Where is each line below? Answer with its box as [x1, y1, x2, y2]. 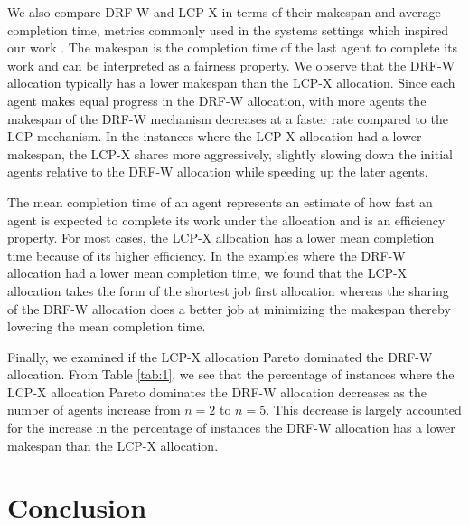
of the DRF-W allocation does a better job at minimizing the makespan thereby [7, 299, 451, 318]
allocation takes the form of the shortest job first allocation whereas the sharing [7, 281, 449, 300]
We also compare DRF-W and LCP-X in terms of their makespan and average [7, 3, 441, 21]
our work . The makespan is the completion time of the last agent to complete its [7, 38, 458, 57]
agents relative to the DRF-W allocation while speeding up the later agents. [7, 162, 428, 181]
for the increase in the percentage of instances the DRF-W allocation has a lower [7, 418, 455, 437]
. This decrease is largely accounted [266, 400, 462, 419]
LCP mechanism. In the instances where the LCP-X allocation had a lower [7, 127, 422, 146]
